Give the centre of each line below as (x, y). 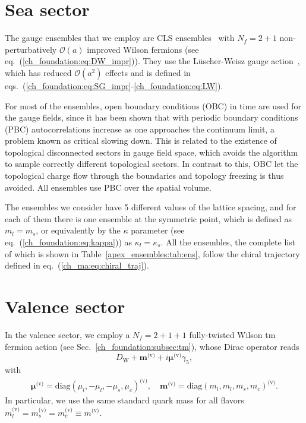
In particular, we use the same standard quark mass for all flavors (124, 400)
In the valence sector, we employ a (67, 334)
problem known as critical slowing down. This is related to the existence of (141, 141)
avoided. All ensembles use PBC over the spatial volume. (108, 187)
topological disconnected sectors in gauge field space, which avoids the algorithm (152, 152)
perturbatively (31, 49)
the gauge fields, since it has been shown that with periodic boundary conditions (152, 117)
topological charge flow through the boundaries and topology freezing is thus (144, 176)
